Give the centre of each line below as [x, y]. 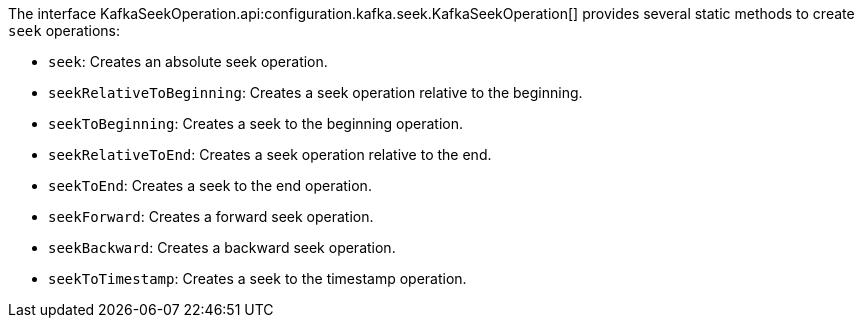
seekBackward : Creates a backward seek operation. [222, 247]
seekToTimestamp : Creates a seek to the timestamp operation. [257, 278]
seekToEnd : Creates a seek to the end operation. [210, 185]
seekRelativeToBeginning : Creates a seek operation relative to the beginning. [315, 92]
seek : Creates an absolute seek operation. [188, 61]
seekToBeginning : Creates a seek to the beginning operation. [256, 123]
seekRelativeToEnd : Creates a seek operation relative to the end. [270, 154]
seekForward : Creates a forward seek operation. [211, 216]
